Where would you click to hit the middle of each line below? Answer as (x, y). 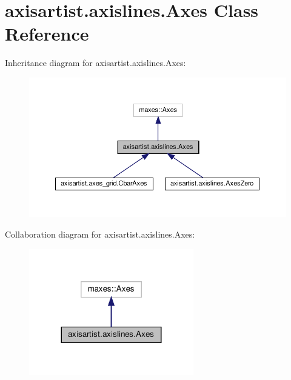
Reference (47, 34)
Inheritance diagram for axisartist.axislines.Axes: (95, 63)
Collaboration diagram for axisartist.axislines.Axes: (100, 234)
